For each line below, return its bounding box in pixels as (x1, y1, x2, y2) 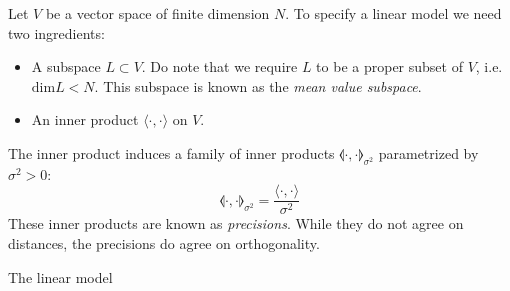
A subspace (31, 56, 101, 77)
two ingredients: (8, 22, 105, 43)
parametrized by (378, 142, 479, 163)
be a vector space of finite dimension (45, 3, 270, 23)
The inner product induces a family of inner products (8, 142, 335, 163)
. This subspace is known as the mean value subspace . (94, 75, 422, 96)
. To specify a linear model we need (285, 3, 502, 23)
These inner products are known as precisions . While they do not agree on (8, 213, 464, 234)
